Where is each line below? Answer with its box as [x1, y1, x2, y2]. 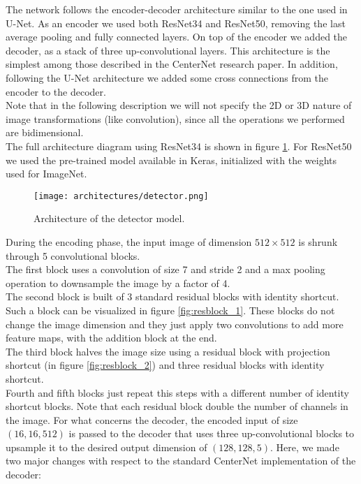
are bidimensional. [6, 125, 84, 140]
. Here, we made [270, 439, 339, 454]
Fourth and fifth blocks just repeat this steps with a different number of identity [6, 385, 349, 399]
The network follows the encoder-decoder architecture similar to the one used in [6, 2, 348, 16]
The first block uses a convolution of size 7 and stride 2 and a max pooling [6, 262, 325, 277]
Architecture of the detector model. [34, 211, 185, 226]
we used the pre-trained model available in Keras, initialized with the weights [6, 152, 337, 167]
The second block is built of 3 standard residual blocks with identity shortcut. [6, 289, 339, 304]
